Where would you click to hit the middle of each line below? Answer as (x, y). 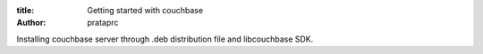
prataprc (103, 23)
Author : (31, 23)
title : (25, 10)
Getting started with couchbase (145, 10)
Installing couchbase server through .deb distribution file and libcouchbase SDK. (165, 39)
